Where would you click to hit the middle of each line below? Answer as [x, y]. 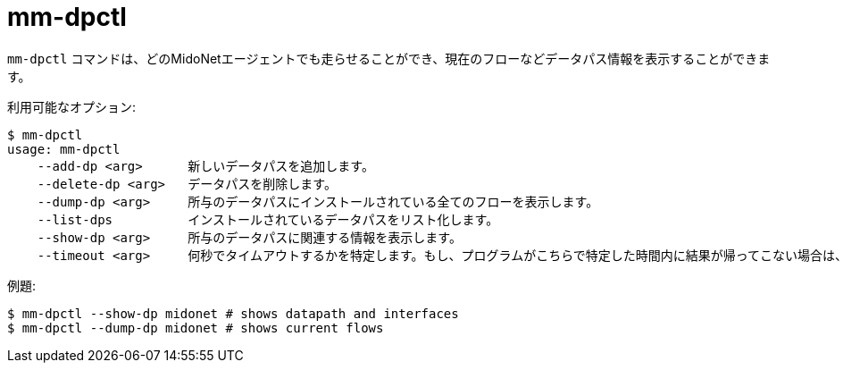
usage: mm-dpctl [64, 149]
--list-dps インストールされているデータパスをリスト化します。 [268, 219]
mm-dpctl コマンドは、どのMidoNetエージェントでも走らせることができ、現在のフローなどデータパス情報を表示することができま [389, 58]
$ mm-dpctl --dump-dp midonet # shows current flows [196, 328]
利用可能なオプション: [72, 106]
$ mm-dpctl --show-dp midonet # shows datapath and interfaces [233, 313]
